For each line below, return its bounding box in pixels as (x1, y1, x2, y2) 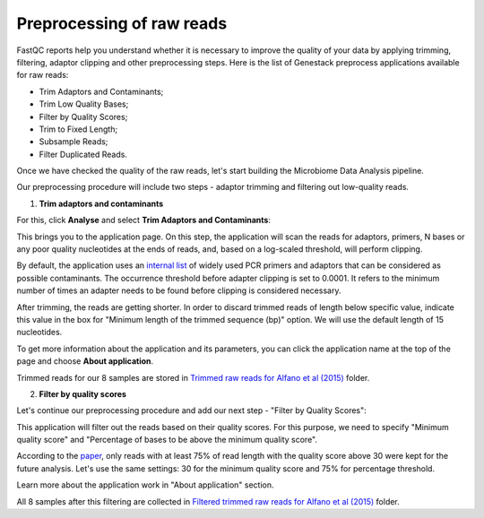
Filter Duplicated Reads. (39, 149, 127, 160)
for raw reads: (16, 70, 69, 81)
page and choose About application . (16, 356, 154, 367)
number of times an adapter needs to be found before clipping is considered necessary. (16, 285, 341, 296)
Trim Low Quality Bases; (39, 99, 129, 109)
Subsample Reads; (39, 136, 108, 147)
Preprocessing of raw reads (16, 13, 228, 33)
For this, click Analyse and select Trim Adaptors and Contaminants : (16, 215, 271, 226)
